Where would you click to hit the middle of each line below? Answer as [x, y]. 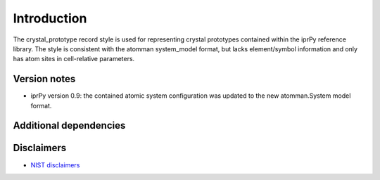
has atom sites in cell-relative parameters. [74, 59]
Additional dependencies [69, 126]
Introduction [50, 18]
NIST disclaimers [55, 165]
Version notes [44, 79]
